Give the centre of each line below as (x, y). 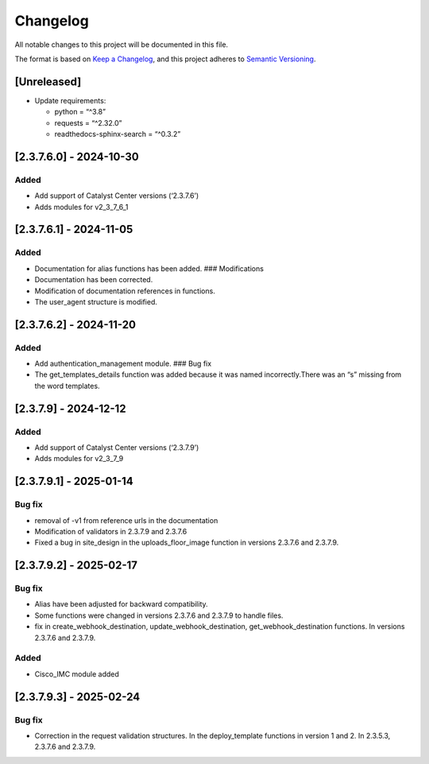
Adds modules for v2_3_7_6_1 (81, 207)
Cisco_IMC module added (77, 674)
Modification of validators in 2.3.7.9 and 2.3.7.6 (111, 531)
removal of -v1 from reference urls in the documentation (126, 520)
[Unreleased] (48, 81)
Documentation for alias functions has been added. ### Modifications (149, 268)
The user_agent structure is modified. (96, 301)
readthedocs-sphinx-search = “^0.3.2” (118, 134)
